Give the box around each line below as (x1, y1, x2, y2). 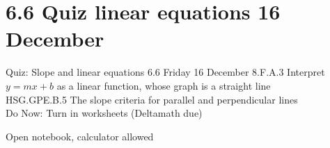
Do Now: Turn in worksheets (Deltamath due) (6, 106, 203, 120)
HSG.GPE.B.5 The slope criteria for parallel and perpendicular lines (6, 92, 298, 106)
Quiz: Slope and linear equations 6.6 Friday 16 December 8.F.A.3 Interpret (6, 65, 325, 79)
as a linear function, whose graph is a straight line (56, 78, 271, 92)
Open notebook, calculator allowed (6, 129, 154, 143)
